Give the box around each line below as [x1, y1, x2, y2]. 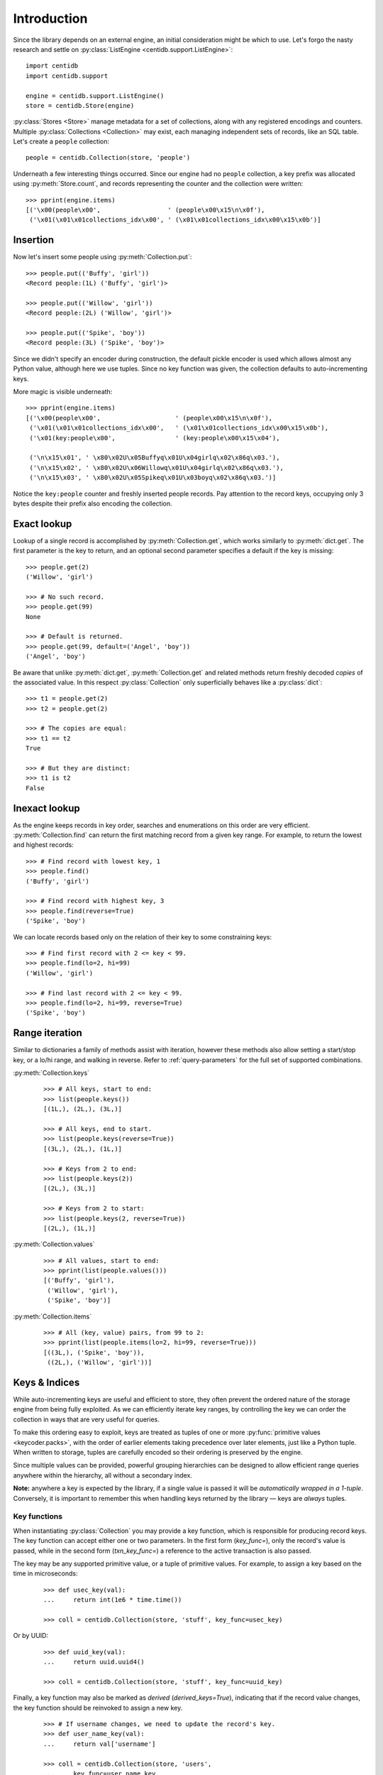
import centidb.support [26, 72, 109, 80]
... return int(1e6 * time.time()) [43, 1596, 182, 1604]
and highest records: [13, 841, 74, 849]
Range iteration [13, 1027, 83, 1039]
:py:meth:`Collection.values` [13, 1240, 95, 1249]
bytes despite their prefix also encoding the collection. [13, 499, 172, 508]
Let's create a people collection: [13, 137, 110, 146]
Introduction [13, 11, 88, 26]
